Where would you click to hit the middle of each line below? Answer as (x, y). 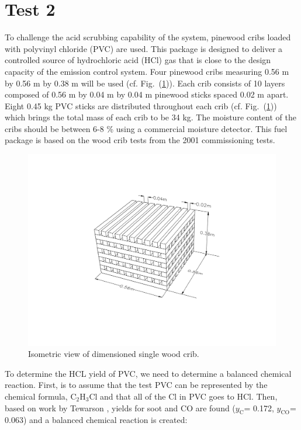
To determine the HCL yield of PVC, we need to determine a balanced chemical (148, 373)
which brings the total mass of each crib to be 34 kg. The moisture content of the (150, 117)
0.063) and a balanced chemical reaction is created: (96, 420)
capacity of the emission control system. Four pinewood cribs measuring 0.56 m (147, 71)
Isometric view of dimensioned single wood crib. (114, 354)
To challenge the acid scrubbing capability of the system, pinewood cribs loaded (148, 37)
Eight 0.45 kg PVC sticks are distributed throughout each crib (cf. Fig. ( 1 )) (141, 105)
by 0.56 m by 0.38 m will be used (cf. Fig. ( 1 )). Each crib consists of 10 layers (145, 83)
